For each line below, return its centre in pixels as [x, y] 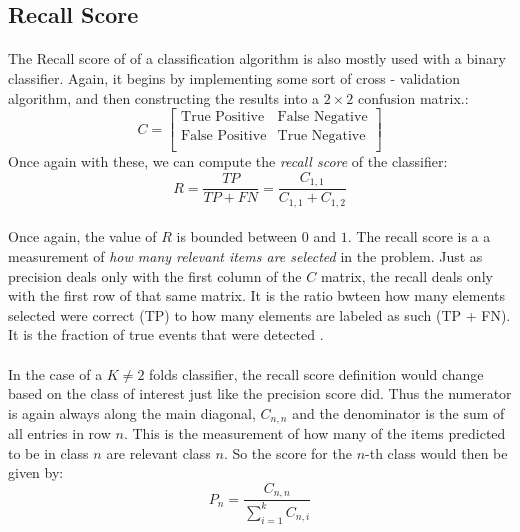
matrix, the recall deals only [406, 275]
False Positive [224, 136]
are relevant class [158, 452]
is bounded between [237, 236]
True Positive [223, 117]
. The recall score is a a [419, 236]
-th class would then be [436, 452]
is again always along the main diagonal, [132, 412]
